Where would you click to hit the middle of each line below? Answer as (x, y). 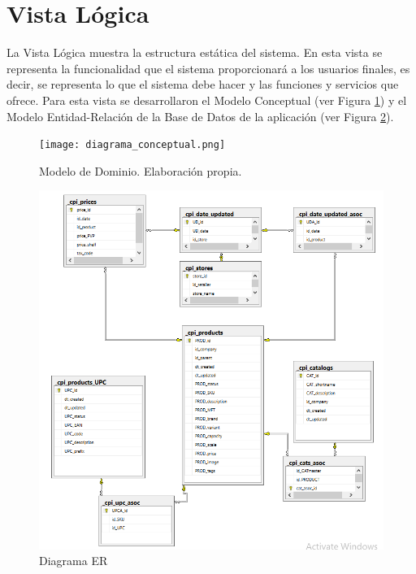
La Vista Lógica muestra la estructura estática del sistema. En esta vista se (195, 52)
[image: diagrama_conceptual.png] (132, 145)
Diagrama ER (74, 561)
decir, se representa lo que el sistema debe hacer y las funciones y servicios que (203, 84)
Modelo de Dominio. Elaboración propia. (141, 170)
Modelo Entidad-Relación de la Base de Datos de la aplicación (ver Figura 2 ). (200, 116)
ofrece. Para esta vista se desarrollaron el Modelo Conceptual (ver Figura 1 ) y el (207, 100)
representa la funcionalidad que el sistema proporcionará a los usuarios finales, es (208, 68)
